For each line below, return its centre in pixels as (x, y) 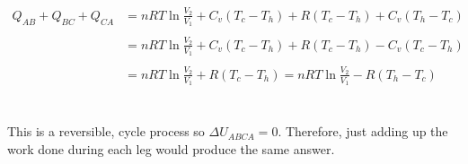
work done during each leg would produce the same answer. (171, 148)
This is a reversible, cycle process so (106, 131)
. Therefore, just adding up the (363, 131)
